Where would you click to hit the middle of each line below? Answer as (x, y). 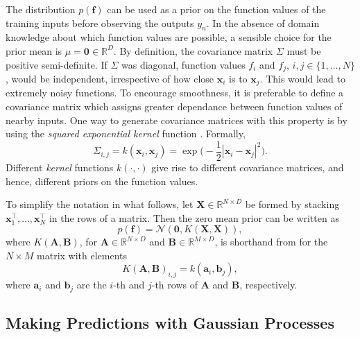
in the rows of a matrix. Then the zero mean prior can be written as (194, 217)
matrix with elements (82, 255)
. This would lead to (302, 79)
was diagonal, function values (183, 64)
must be (304, 50)
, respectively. (268, 285)
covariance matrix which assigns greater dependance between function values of (174, 106)
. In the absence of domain (263, 23)
